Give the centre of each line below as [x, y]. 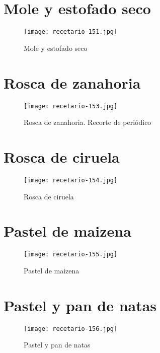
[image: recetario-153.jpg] [71, 106]
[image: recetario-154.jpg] [71, 180]
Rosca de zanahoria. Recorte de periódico [88, 122]
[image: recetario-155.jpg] [71, 255]
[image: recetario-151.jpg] [71, 32]
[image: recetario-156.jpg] [71, 329]
